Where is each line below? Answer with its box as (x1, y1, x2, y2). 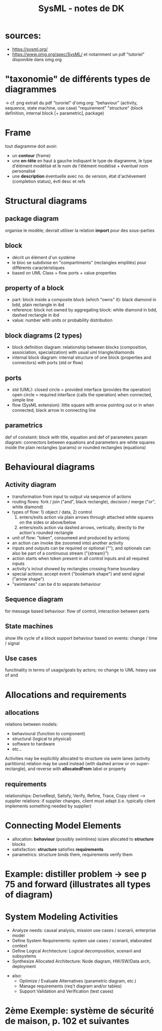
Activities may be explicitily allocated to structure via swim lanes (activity (5, 756, 151, 761)
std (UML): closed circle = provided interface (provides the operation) (12, 387, 151, 393)
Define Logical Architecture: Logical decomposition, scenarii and (12, 948, 141, 954)
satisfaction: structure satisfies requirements (12, 847, 104, 853)
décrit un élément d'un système (12, 254, 76, 260)
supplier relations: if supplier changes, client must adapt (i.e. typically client (5, 798, 156, 804)
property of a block (5, 284, 64, 292)
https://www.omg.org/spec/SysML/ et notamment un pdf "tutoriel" (12, 51, 145, 57)
